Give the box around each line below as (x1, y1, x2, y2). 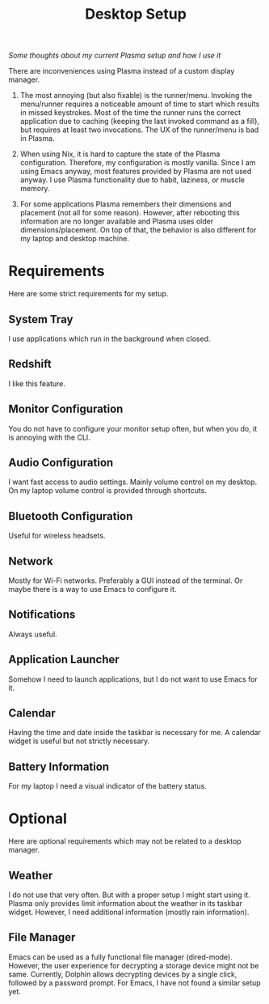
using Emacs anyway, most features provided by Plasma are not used (19, 167, 252, 177)
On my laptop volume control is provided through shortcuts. (8, 486, 208, 496)
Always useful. (8, 629, 58, 639)
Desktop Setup (84, 5, 187, 23)
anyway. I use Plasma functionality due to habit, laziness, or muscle (19, 175, 245, 185)
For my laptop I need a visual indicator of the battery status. (8, 781, 208, 791)
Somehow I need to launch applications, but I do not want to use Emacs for (8, 674, 258, 684)
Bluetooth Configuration (8, 509, 133, 523)
